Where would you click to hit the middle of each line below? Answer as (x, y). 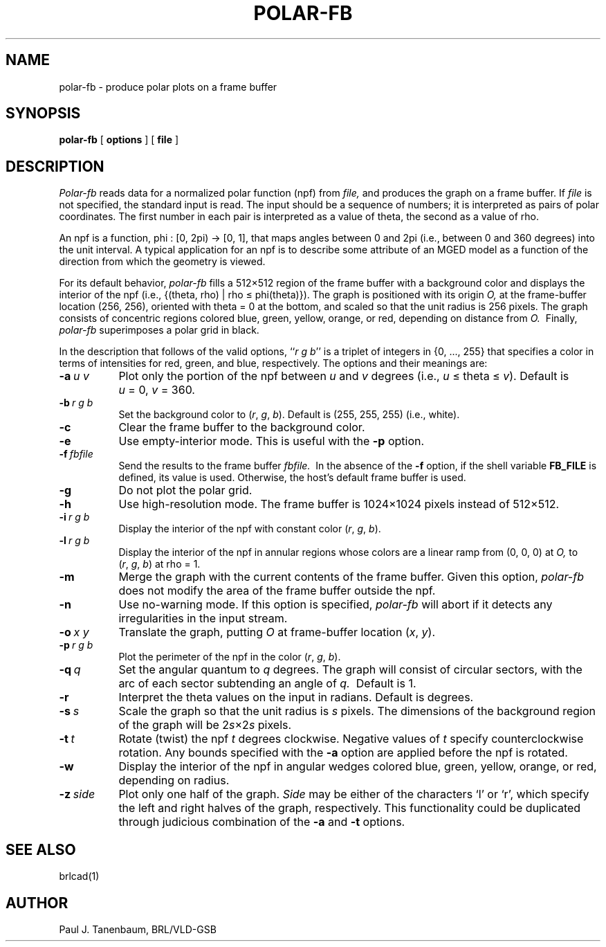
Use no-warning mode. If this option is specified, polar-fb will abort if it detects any (336, 605)
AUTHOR (37, 903)
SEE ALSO (41, 849)
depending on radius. (174, 781)
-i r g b (74, 517)
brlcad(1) (79, 876)
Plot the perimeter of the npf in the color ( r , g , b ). (230, 657)
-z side (77, 794)
